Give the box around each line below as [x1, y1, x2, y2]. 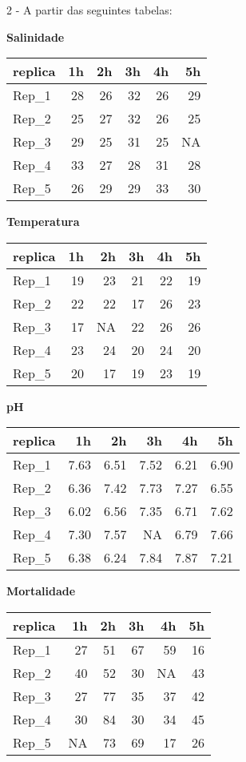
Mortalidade [6, 583, 76, 599]
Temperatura [6, 213, 80, 230]
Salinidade [6, 28, 65, 45]
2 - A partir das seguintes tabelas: [6, 2, 173, 18]
